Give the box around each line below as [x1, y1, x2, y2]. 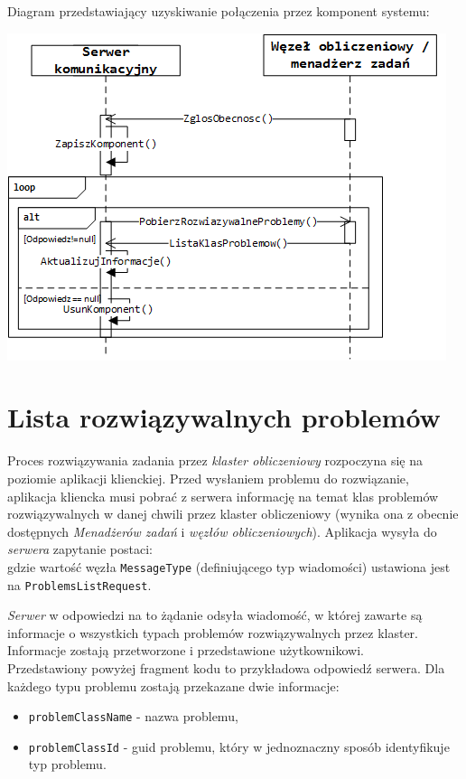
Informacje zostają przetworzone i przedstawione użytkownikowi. [7, 641, 365, 660]
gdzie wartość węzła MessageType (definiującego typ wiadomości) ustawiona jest [7, 557, 451, 576]
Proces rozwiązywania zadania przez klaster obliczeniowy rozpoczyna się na [7, 451, 424, 470]
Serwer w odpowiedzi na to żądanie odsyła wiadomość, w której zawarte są [7, 605, 423, 624]
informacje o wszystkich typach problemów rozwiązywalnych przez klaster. [7, 623, 418, 642]
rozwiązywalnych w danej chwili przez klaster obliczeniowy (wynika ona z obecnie [7, 504, 459, 523]
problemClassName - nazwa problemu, [28, 707, 238, 726]
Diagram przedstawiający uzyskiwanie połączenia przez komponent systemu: [7, 2, 430, 20]
